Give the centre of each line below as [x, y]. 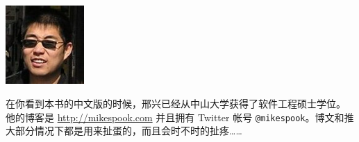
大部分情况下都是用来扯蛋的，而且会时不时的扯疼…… [124, 131]
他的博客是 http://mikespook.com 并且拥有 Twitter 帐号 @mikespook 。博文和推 [180, 117]
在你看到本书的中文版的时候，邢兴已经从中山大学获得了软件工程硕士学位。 [176, 103]
